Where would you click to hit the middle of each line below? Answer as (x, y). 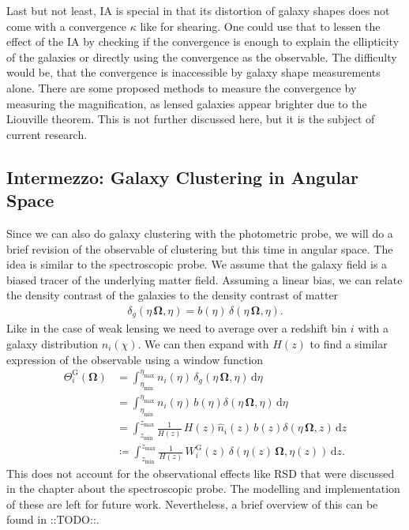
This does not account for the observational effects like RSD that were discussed (201, 473)
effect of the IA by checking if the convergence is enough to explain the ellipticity (203, 41)
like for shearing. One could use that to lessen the (260, 26)
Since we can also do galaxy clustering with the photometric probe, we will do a (200, 233)
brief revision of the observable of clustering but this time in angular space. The (200, 248)
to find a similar (349, 343)
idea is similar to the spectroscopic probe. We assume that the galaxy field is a (197, 264)
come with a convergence (67, 26)
